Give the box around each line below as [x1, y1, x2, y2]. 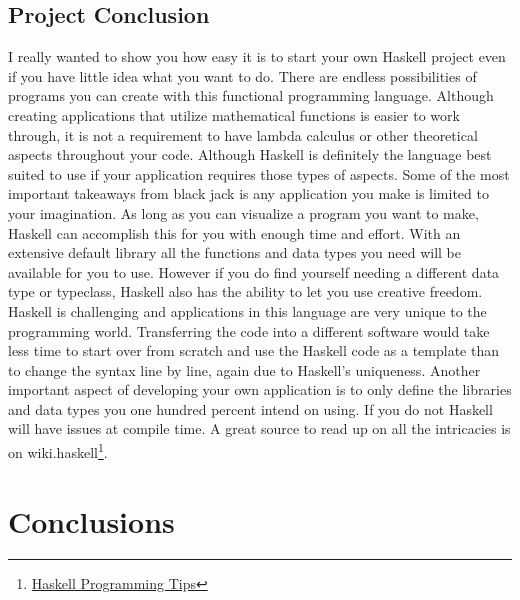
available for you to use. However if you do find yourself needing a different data [8, 261, 500, 282]
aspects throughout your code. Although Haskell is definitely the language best [8, 144, 492, 165]
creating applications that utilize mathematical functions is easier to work [8, 104, 460, 125]
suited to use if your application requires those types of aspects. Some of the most [8, 163, 510, 184]
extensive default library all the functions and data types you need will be [8, 242, 462, 263]
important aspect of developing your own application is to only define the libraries [8, 379, 512, 400]
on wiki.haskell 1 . [8, 439, 108, 462]
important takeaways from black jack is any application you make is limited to [8, 183, 489, 204]
